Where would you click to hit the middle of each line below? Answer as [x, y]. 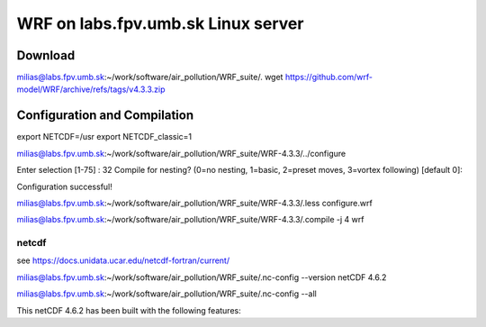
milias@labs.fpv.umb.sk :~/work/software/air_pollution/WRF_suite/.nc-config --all [166, 294]
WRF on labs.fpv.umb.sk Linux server [160, 23]
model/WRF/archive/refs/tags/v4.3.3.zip [91, 89]
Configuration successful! [64, 186]
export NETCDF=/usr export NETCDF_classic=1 [104, 137]
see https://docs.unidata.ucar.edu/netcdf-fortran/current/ [123, 260]
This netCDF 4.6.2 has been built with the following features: [129, 310]
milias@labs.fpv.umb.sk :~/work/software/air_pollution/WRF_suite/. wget [150, 77]
